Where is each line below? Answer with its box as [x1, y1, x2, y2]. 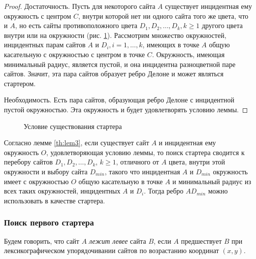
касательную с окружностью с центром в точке [4, 49, 145, 59]
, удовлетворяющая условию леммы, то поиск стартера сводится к [46, 147, 245, 157]
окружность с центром [4, 10, 71, 21]
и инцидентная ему [159, 137, 216, 148]
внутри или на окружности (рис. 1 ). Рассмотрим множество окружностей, [4, 30, 226, 40]
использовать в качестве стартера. [4, 195, 105, 205]
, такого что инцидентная [104, 166, 180, 176]
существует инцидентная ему [165, 1, 252, 11]
